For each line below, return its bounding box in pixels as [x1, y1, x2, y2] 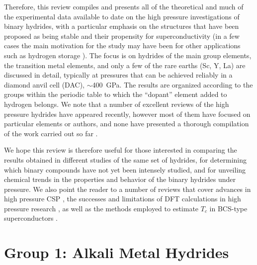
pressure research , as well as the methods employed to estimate [4, 203, 199, 213]
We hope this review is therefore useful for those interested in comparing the [4, 145, 237, 155]
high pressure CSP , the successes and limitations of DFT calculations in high [4, 193, 241, 204]
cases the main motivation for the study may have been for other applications [4, 40, 241, 51]
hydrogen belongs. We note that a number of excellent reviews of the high [4, 98, 229, 109]
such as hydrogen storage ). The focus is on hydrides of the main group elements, [4, 50, 252, 60]
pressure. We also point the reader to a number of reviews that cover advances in [4, 183, 251, 194]
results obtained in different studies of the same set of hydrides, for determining [4, 154, 247, 165]
